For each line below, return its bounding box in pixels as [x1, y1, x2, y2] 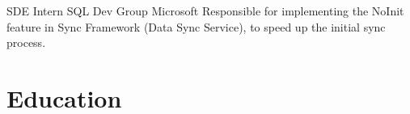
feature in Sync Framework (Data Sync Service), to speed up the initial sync [6, 18, 386, 35]
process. [6, 34, 46, 51]
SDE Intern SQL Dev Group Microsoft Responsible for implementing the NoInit [6, 2, 404, 19]
